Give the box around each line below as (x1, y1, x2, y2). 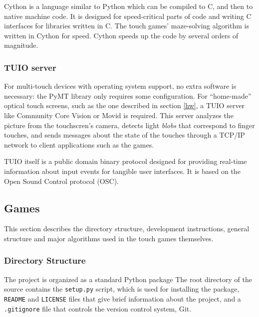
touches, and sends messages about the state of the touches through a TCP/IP (4, 130, 245, 140)
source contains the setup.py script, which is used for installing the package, (4, 284, 240, 294)
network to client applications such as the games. (4, 139, 154, 150)
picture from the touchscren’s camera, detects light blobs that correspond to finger (4, 120, 255, 130)
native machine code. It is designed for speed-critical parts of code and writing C (4, 10, 252, 21)
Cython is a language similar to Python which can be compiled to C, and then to (4, 1, 253, 11)
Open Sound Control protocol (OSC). (4, 175, 119, 186)
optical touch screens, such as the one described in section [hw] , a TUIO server (4, 100, 245, 111)
